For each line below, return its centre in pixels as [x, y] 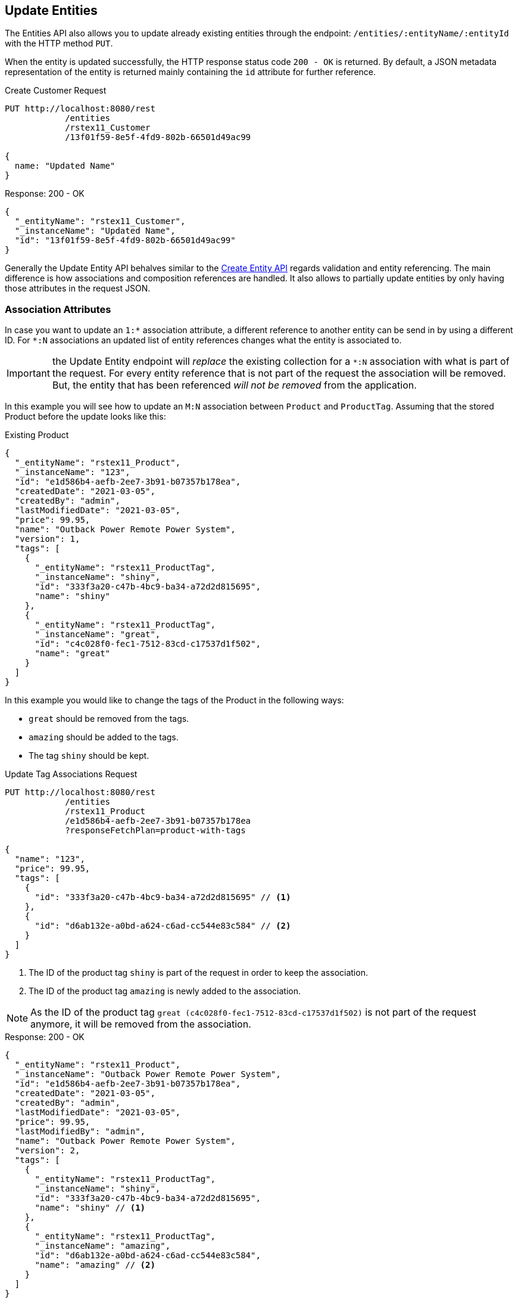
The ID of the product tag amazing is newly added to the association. [165, 991]
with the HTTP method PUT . [59, 44]
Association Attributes [58, 309]
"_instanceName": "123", [72, 472]
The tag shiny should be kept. [89, 756]
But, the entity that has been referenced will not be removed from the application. [234, 385]
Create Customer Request [56, 91]
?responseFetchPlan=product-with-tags [155, 831]
